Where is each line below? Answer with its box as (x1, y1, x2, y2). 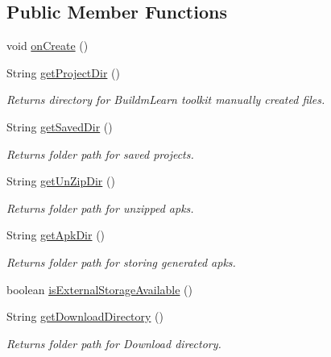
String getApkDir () (6, 226, 106, 243)
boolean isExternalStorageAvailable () (6, 280, 193, 297)
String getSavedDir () (6, 118, 113, 135)
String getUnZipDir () (6, 172, 115, 189)
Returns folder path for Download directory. (6, 334, 221, 351)
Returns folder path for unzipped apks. (6, 199, 194, 216)
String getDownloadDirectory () (6, 308, 163, 325)
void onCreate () (6, 37, 89, 54)
